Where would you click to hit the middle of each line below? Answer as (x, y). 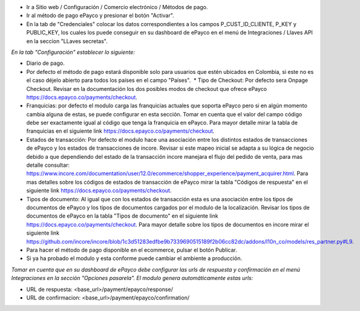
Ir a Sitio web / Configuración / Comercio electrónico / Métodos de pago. (117, 7)
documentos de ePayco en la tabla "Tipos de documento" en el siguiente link (122, 216)
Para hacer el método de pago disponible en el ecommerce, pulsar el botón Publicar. (132, 250)
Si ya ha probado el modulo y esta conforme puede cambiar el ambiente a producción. (134, 258)
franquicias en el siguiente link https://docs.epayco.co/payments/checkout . (120, 131)
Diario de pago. (45, 63)
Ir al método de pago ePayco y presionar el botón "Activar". (100, 16)
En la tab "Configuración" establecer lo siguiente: (73, 52)
